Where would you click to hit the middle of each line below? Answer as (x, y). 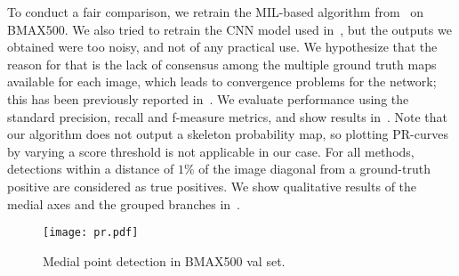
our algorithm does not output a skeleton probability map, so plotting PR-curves (228, 134)
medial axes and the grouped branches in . (124, 203)
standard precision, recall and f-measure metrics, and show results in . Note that (228, 116)
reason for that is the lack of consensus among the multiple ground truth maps (222, 64)
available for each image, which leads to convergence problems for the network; (222, 81)
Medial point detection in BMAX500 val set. (164, 260)
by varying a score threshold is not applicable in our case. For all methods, (211, 151)
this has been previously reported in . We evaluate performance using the (208, 98)
